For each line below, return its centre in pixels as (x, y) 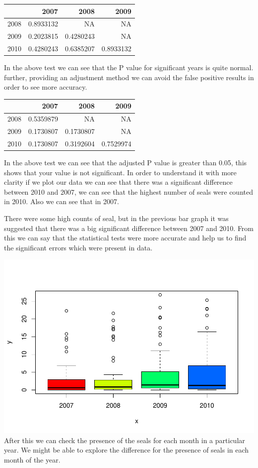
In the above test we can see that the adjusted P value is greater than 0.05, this (126, 163)
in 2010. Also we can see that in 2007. (62, 201)
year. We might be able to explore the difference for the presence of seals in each (127, 450)
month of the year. (32, 460)
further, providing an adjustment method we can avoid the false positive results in (129, 77)
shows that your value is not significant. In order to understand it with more (120, 172)
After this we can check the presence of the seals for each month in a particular (125, 440)
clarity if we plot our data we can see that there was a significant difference (118, 182)
